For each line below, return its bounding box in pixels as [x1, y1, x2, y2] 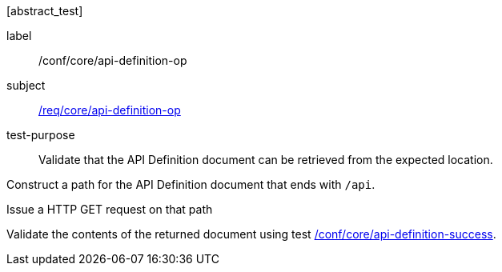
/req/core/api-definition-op [38, 103, 181, 117]
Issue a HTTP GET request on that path [6, 202, 213, 216]
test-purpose [6, 128, 75, 142]
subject [6, 78, 46, 92]
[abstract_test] [6, 4, 83, 18]
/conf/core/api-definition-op [38, 54, 187, 67]
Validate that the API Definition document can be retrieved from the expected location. [38, 153, 493, 166]
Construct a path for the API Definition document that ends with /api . [6, 178, 375, 191]
